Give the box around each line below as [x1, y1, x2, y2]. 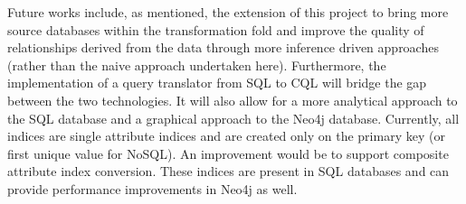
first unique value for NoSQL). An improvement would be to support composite [7, 144, 449, 162]
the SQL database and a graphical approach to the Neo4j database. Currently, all [7, 108, 460, 127]
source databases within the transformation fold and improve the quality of [7, 20, 424, 39]
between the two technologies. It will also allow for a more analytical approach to [7, 90, 458, 109]
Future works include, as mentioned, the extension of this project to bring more [7, 3, 449, 21]
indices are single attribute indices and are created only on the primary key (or [7, 126, 445, 145]
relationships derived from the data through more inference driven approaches [7, 38, 439, 57]
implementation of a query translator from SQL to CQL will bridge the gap [7, 73, 427, 92]
